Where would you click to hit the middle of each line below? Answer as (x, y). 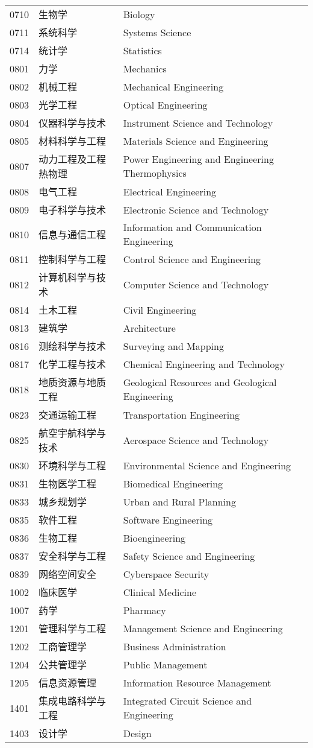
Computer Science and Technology (196, 284)
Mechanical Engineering (173, 86)
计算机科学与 (68, 277)
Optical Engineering (165, 104)
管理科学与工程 (73, 628)
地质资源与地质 (73, 382)
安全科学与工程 (73, 556)
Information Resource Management (197, 682)
